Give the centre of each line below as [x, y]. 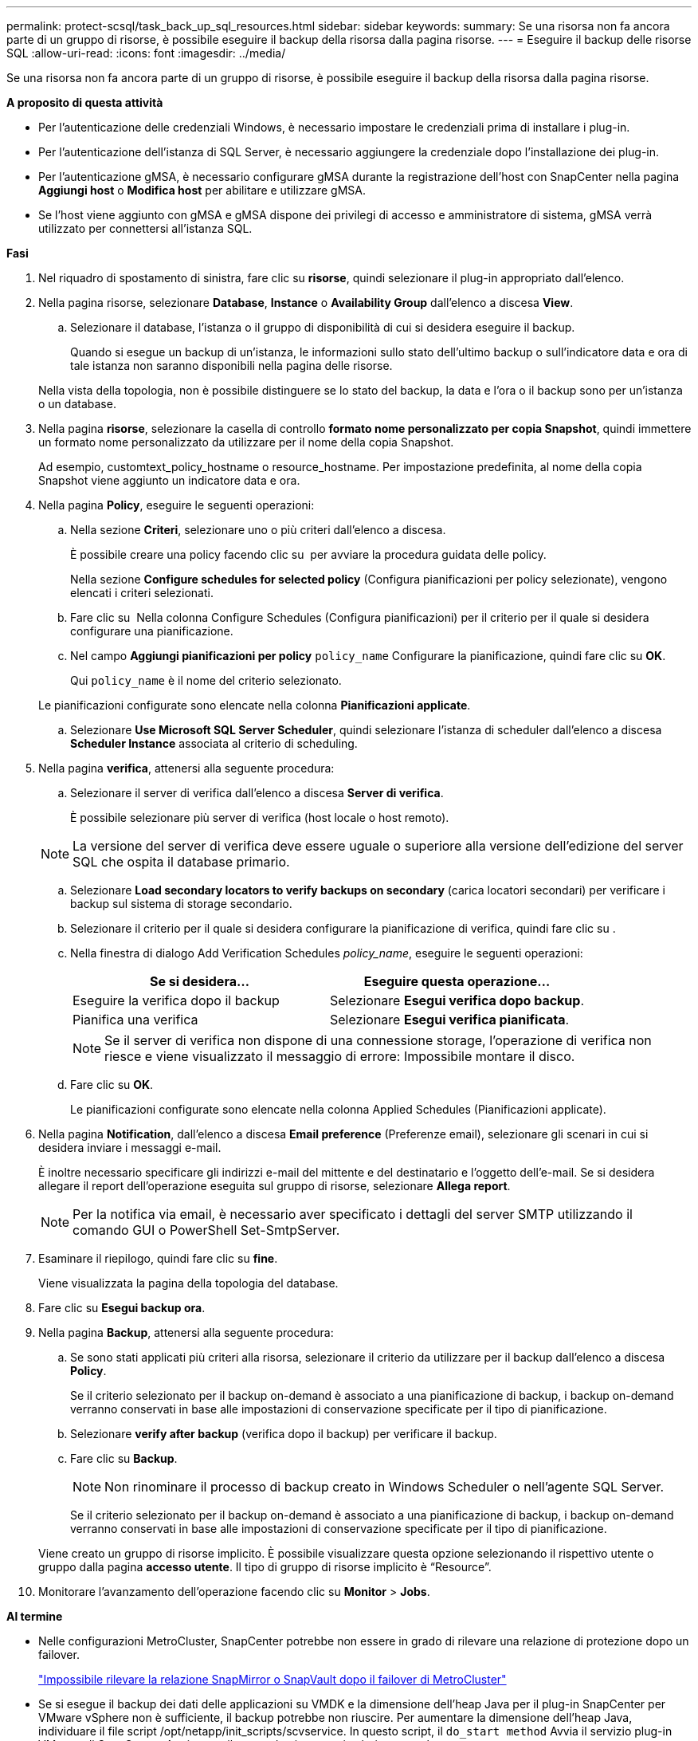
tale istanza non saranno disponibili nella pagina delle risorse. [231, 365]
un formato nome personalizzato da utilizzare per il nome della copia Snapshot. [246, 442]
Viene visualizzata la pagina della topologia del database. [188, 1283]
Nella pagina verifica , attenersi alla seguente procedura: [186, 768]
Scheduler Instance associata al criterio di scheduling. [214, 743]
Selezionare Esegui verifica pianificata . [450, 1020]
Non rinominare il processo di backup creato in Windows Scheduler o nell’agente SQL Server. [384, 1487]
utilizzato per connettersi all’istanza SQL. [145, 228]
